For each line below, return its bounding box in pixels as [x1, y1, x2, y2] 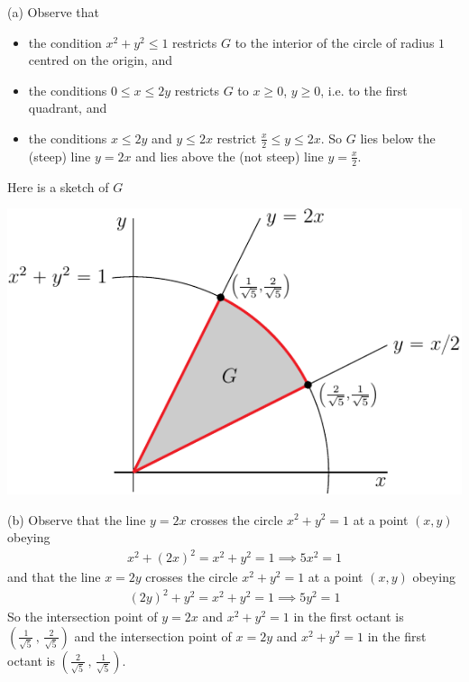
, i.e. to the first [320, 80, 408, 99]
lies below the [360, 128, 436, 147]
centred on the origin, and [28, 51, 172, 69]
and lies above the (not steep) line [135, 146, 324, 165]
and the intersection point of [74, 626, 232, 645]
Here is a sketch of [7, 177, 109, 196]
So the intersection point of [7, 607, 158, 626]
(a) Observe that [7, 3, 100, 21]
